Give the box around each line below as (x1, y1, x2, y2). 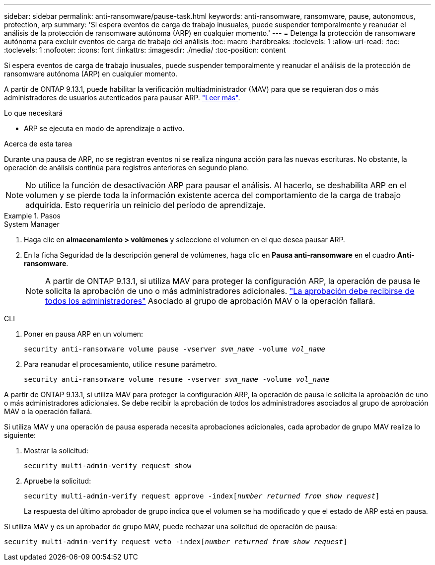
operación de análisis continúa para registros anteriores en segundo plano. (4, 163, 249, 172)
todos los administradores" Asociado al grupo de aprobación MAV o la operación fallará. (45, 296, 375, 306)
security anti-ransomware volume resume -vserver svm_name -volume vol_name (24, 375, 330, 383)
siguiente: (4, 431, 36, 439)
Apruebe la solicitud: (24, 477, 91, 485)
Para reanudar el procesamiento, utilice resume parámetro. (24, 360, 217, 368)
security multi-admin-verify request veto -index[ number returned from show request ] (4, 538, 348, 546)
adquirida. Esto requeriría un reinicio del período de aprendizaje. (25, 200, 266, 210)
